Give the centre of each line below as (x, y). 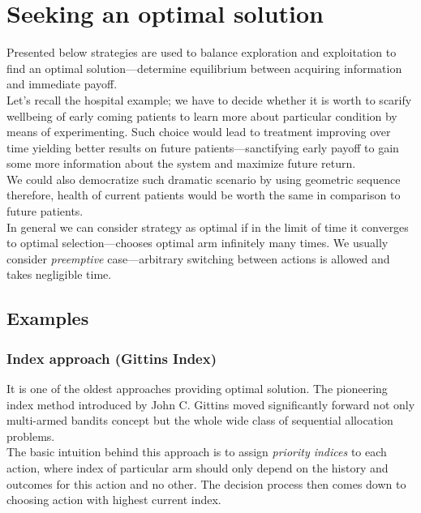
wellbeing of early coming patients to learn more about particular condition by (202, 115)
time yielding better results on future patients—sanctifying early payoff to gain (203, 147)
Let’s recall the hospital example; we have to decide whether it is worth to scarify (209, 99)
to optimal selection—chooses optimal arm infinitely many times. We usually (198, 243)
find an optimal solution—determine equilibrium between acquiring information (204, 68)
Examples (48, 318)
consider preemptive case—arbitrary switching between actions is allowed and (198, 258)
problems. (31, 436)
